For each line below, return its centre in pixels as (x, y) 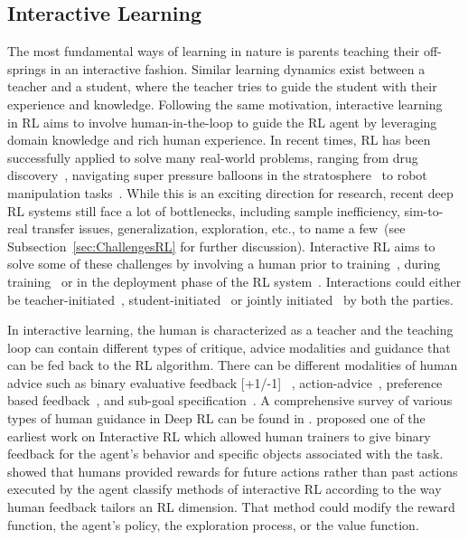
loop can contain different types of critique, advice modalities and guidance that (229, 347)
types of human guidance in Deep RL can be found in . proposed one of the (216, 418)
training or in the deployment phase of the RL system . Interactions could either (234, 281)
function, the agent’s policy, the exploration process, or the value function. (213, 524)
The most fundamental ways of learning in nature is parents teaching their (214, 51)
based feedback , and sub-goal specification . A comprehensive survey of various (230, 400)
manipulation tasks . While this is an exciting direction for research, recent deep (230, 192)
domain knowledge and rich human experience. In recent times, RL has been (219, 140)
